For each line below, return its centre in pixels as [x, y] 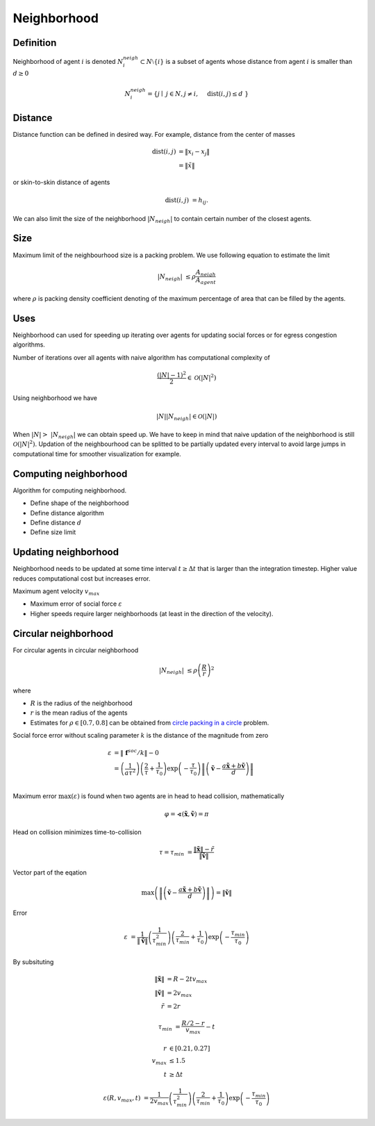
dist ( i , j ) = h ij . [186, 201]
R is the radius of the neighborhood [81, 703]
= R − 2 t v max [187, 979]
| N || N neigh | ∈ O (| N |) [187, 417]
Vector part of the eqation [50, 872]
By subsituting [33, 961]
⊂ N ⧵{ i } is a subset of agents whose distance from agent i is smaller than [246, 61]
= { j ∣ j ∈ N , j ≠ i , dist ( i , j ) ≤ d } [198, 93]
